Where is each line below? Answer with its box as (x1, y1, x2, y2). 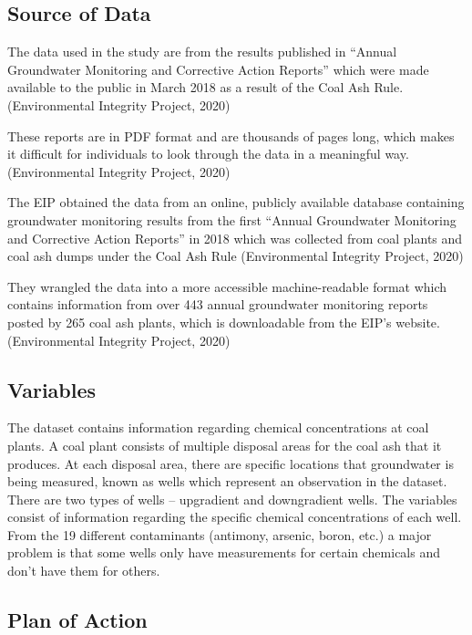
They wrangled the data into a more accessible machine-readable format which (7, 276, 447, 296)
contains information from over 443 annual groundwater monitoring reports (7, 295, 428, 314)
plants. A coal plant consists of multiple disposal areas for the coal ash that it (7, 435, 442, 454)
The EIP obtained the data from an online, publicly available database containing (7, 193, 465, 212)
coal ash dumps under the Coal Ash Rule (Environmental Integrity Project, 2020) (7, 246, 464, 265)
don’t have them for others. (7, 561, 160, 580)
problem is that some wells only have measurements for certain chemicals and (7, 543, 440, 562)
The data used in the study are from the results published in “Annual (7, 42, 397, 61)
